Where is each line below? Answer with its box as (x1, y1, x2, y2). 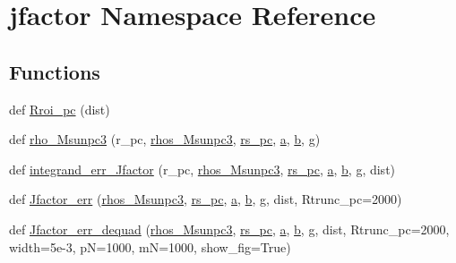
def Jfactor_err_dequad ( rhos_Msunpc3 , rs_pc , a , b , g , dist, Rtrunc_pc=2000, (9, 219, 450, 238)
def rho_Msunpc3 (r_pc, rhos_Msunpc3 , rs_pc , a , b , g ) (9, 130, 321, 148)
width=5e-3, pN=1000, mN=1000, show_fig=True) (9, 237, 291, 256)
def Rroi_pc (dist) (9, 99, 110, 118)
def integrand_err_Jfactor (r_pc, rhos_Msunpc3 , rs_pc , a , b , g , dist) (9, 159, 396, 178)
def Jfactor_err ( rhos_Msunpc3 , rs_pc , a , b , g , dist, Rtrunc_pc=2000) (9, 190, 402, 208)
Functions (9, 57, 100, 85)
